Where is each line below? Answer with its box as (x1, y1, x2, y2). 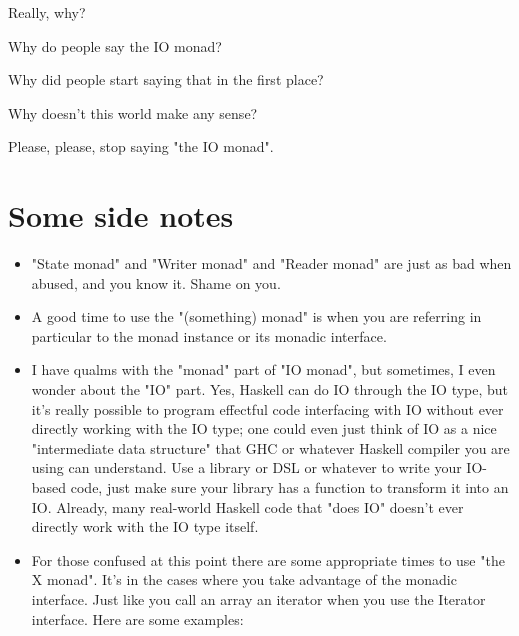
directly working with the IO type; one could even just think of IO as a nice (31, 418, 497, 439)
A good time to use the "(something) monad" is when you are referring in (31, 306, 482, 327)
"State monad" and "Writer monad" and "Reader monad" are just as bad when (31, 253, 512, 274)
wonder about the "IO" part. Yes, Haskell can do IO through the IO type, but (31, 379, 509, 400)
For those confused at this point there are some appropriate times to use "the (31, 549, 505, 570)
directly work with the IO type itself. (31, 516, 259, 537)
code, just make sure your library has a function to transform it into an (70, 477, 509, 498)
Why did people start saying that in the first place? (8, 69, 324, 90)
